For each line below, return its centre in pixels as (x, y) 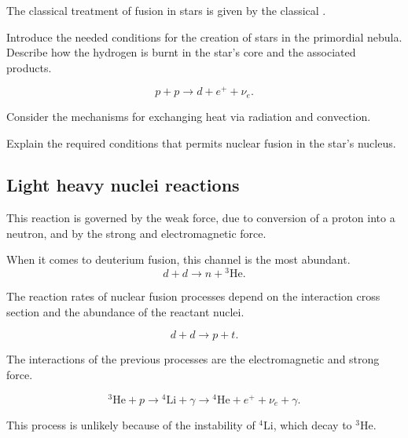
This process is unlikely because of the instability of (131, 424)
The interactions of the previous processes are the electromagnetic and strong (193, 359)
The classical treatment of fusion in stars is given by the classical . (166, 10)
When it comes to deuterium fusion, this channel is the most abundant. (178, 259)
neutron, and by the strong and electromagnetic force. (136, 233)
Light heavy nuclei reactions (123, 185)
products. (29, 67)
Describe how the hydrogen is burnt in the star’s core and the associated (181, 52)
